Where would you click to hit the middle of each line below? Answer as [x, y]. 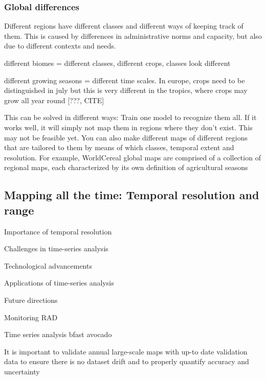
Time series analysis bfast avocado [58, 334]
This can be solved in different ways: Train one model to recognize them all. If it [130, 117]
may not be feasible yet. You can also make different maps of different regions [126, 137]
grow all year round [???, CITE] [54, 100]
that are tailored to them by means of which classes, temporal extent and [119, 147]
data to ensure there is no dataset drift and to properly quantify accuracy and [127, 361]
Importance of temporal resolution [58, 231]
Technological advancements [48, 265]
